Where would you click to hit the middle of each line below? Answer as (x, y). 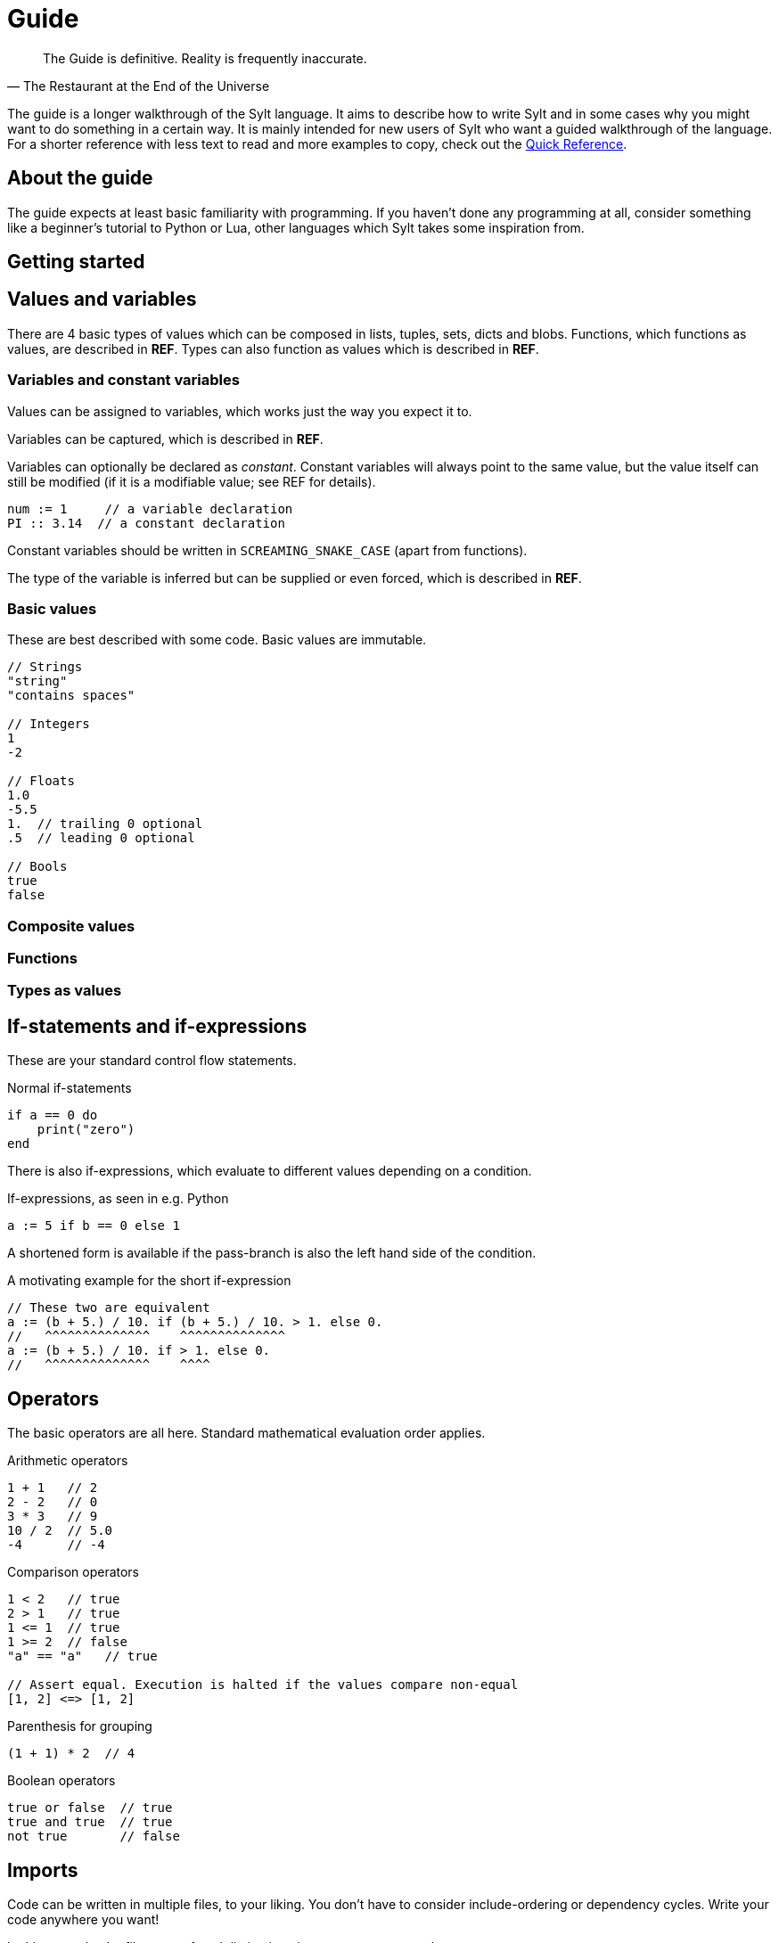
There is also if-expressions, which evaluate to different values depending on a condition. (270, 1171)
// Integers (49, 724)
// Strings (45, 667)
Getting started (76, 262)
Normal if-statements (70, 1088)
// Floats (41, 781)
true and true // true (90, 1822)
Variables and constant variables (123, 380)
